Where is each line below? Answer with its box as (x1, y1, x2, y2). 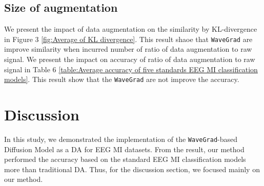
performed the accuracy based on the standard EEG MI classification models (4, 154, 246, 164)
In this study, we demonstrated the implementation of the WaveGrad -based (4, 134, 238, 144)
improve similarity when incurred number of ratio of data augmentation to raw (4, 44, 252, 54)
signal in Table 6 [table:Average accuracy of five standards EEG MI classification (4, 64, 258, 74)
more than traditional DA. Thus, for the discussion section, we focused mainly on (4, 163, 260, 174)
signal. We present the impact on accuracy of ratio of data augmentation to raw (4, 54, 255, 65)
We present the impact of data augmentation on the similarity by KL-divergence (4, 24, 257, 34)
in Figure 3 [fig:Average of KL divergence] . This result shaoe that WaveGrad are (4, 33, 253, 44)
